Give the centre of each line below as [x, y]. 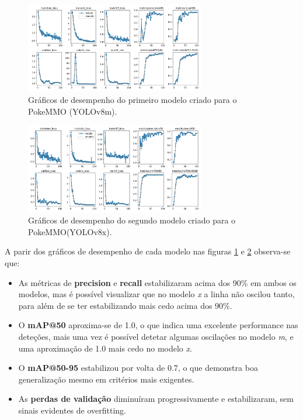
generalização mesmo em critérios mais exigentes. [106, 379]
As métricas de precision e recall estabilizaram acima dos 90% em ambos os [157, 282]
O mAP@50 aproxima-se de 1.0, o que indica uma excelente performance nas [158, 325]
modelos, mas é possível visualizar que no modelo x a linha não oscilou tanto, [156, 294]
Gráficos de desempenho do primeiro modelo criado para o [133, 99]
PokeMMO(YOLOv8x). [70, 231]
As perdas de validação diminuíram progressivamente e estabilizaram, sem [156, 399]
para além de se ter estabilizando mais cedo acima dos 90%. [125, 305]
